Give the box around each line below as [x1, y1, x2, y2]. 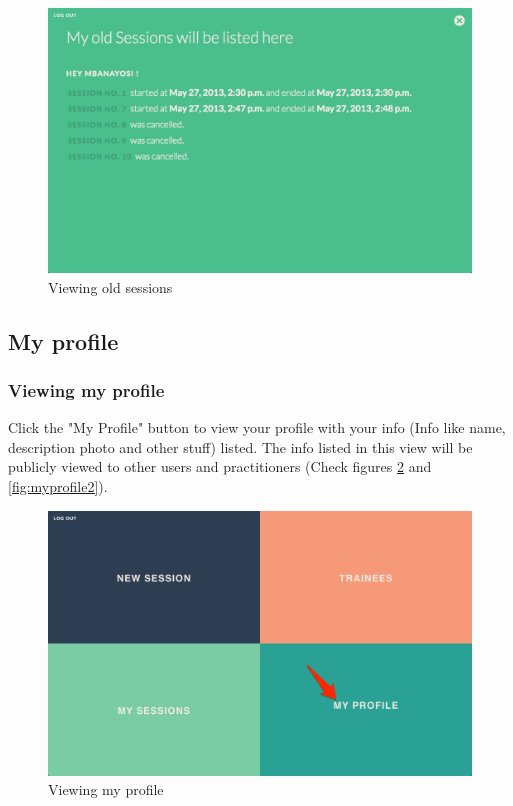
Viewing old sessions [48, 276, 173, 297]
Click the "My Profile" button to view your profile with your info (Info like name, [8, 417, 506, 438]
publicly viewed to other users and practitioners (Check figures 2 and [8, 456, 432, 477]
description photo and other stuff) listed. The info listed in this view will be [8, 436, 473, 457]
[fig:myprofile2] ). [8, 475, 108, 496]
